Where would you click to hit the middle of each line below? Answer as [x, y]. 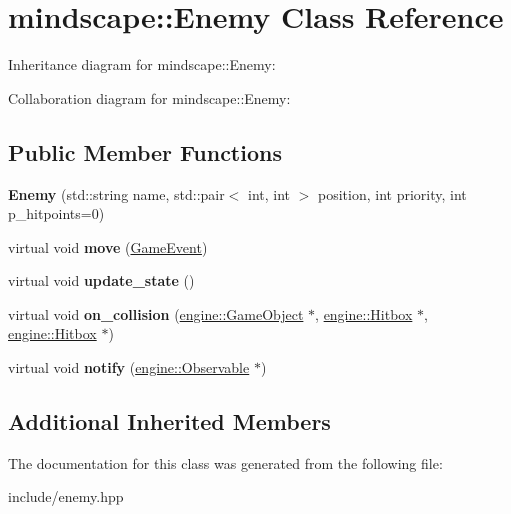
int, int [269, 193]
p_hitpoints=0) [56, 213]
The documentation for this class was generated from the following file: [225, 462]
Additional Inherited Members [169, 421]
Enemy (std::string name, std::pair [116, 193]
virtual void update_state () [101, 280]
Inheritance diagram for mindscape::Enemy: [142, 64]
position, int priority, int [392, 193]
